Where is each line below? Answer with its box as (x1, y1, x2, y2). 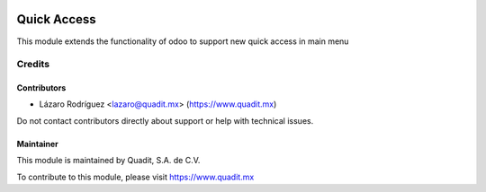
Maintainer (16, 138, 58, 149)
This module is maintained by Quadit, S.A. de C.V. (16, 155, 201, 166)
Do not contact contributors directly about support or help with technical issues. (16, 115, 314, 126)
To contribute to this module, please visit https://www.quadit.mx (16, 171, 255, 182)
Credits (16, 58, 49, 71)
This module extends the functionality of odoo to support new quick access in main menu (16, 36, 349, 47)
